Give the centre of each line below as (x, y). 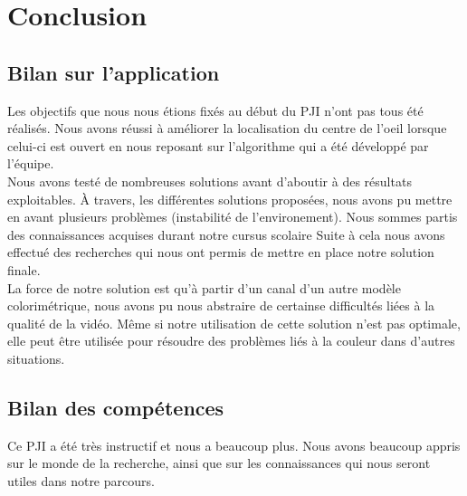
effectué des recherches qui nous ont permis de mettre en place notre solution (221, 252)
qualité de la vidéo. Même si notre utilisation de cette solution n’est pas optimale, (234, 323)
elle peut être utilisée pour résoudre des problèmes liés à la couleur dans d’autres (231, 341)
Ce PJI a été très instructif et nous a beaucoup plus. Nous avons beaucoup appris (234, 445)
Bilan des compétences (116, 407)
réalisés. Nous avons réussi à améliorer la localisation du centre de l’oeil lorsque (227, 128)
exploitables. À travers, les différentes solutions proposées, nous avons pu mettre (230, 199)
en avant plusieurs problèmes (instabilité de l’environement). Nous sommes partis (233, 217)
